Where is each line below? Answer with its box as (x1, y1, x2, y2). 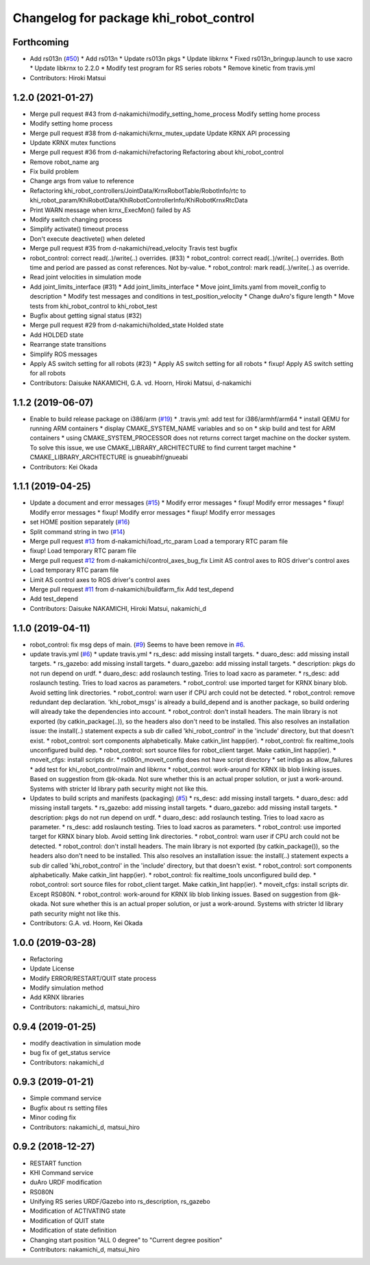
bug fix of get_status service (29, 1049, 111, 1057)
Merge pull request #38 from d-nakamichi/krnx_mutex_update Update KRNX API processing (29, 129, 291, 137)
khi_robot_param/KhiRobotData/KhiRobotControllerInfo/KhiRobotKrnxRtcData (29, 196, 248, 205)
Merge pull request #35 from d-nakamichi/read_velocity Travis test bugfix (29, 244, 238, 253)
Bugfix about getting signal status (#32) (29, 311, 143, 319)
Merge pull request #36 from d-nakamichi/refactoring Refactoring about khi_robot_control (29, 148, 284, 156)
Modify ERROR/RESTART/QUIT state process (29, 974, 157, 982)
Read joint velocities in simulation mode (29, 273, 142, 281)
